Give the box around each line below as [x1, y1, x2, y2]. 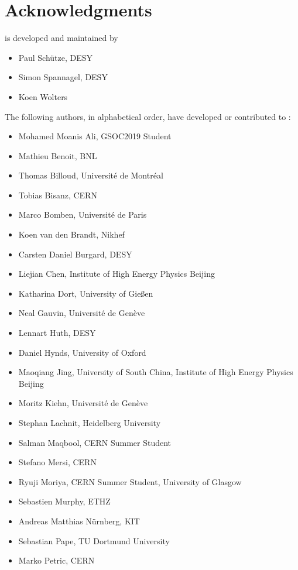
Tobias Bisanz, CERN [18, 188, 97, 201]
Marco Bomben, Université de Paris [18, 208, 147, 221]
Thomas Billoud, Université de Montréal [18, 169, 163, 181]
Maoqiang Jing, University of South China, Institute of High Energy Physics [18, 366, 293, 378]
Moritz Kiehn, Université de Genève [18, 397, 148, 409]
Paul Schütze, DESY [18, 51, 93, 63]
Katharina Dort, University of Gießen [18, 287, 153, 299]
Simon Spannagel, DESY [18, 71, 108, 83]
